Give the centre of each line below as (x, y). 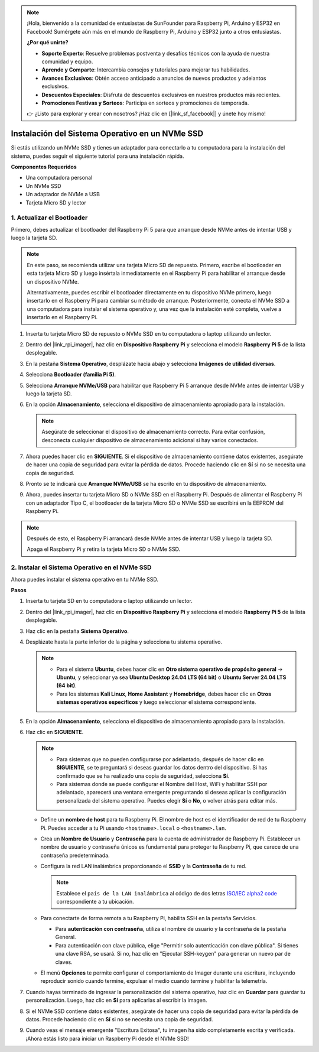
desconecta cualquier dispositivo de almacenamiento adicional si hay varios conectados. (150, 440)
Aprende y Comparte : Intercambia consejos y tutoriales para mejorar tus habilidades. (146, 70)
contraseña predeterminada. (75, 855)
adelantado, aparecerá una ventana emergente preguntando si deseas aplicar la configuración (171, 793)
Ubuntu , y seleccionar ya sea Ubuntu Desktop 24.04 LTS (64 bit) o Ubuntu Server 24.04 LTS (171, 677)
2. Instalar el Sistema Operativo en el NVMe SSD (81, 567)
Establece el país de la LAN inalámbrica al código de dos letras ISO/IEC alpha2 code (167, 893)
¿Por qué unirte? (48, 43)
